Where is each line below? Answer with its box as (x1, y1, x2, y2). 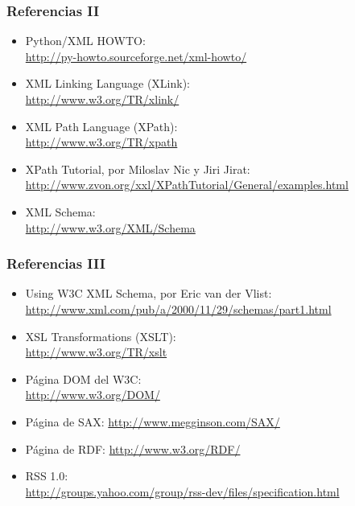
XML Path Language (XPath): (25, 117, 178, 134)
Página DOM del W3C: (25, 370, 142, 387)
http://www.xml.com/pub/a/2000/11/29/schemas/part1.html (25, 300, 332, 317)
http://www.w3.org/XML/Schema (25, 219, 196, 236)
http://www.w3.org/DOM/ (25, 386, 160, 403)
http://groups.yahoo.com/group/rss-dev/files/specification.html (25, 483, 340, 500)
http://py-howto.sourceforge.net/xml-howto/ (25, 47, 247, 64)
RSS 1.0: (25, 467, 68, 484)
